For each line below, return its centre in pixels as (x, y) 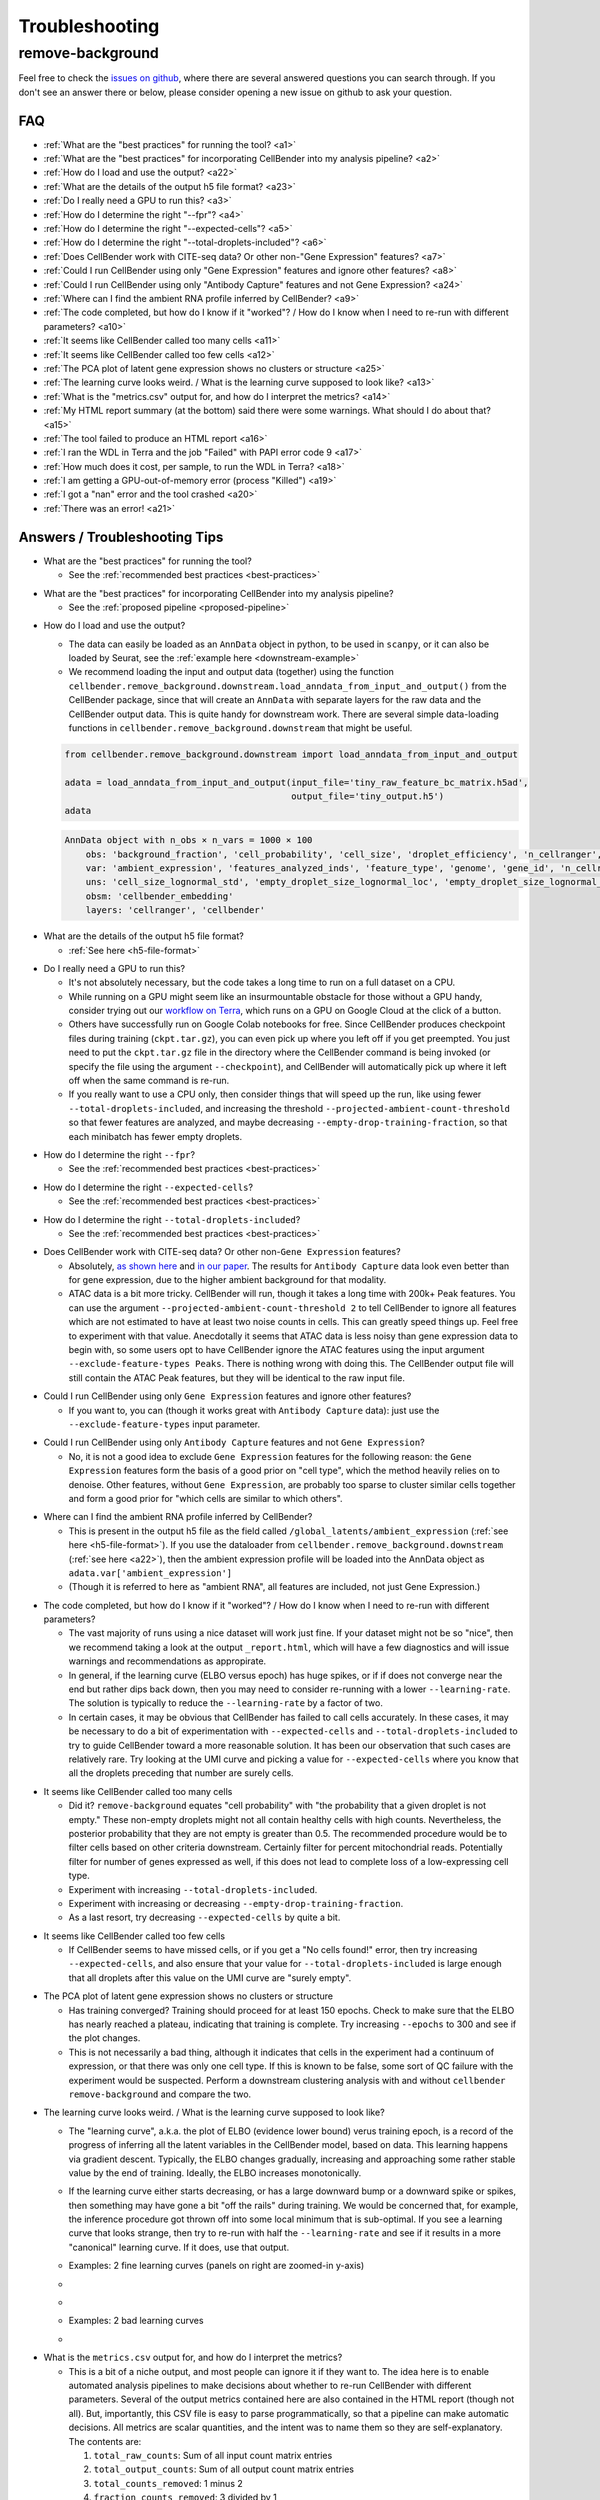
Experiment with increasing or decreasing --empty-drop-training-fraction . (236, 1903)
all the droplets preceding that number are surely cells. (181, 1773)
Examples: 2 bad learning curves (136, 2321)
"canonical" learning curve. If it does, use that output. (179, 2247)
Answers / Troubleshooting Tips (121, 536)
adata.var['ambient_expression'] (150, 1573)
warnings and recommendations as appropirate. (167, 1661)
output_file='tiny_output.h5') (368, 796)
